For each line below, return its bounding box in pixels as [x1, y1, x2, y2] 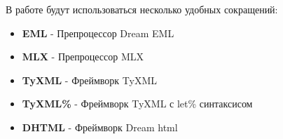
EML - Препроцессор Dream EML [22, 25, 174, 40]
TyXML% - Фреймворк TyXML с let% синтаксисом [22, 96, 253, 111]
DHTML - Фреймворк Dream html [22, 119, 178, 134]
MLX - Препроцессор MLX [22, 49, 144, 64]
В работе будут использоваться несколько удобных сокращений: [6, 2, 278, 16]
